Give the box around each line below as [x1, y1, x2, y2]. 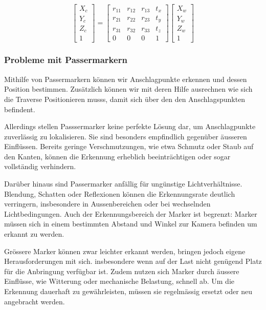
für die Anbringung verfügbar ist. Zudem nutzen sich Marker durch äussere [4, 265, 239, 276]
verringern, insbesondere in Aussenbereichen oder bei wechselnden [4, 198, 211, 209]
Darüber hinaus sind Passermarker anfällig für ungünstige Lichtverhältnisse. [4, 178, 242, 189]
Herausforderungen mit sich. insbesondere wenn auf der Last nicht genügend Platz [4, 256, 262, 266]
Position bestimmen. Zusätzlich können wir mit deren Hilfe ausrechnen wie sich [4, 84, 253, 94]
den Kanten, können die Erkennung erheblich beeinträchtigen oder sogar [4, 151, 231, 161]
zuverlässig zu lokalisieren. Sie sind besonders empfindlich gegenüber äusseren [4, 131, 247, 141]
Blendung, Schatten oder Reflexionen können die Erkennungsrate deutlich [4, 188, 235, 199]
